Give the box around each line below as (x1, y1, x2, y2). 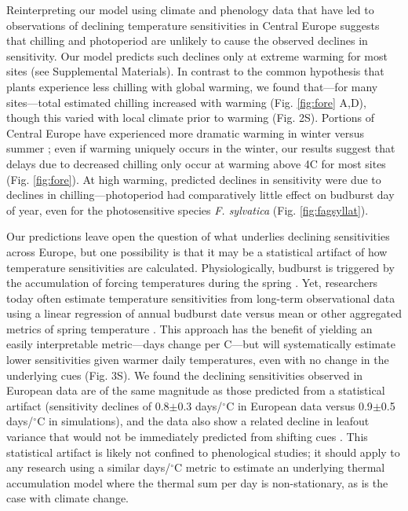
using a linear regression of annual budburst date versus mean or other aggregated (6, 305, 403, 322)
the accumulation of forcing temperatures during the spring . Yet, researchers (6, 274, 378, 291)
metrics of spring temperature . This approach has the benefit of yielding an (6, 320, 373, 336)
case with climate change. (6, 490, 129, 506)
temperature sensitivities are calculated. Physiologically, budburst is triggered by (6, 259, 395, 275)
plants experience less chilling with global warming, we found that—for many (6, 78, 378, 94)
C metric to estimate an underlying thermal (174, 459, 385, 476)
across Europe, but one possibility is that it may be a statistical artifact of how (6, 243, 388, 259)
